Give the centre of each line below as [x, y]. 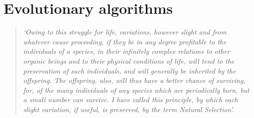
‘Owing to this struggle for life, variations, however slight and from [125, 32]
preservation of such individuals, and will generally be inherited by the [129, 70]
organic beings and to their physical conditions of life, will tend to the [129, 60]
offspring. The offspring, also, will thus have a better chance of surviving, [134, 80]
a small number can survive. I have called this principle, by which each [130, 99]
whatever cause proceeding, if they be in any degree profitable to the [125, 41]
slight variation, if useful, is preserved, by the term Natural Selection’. [128, 109]
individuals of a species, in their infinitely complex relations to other [127, 51]
